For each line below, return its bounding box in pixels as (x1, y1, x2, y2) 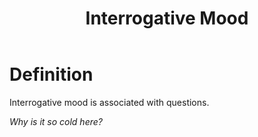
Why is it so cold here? (9, 115, 103, 127)
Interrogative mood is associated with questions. (9, 96, 210, 108)
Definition (9, 63, 94, 86)
